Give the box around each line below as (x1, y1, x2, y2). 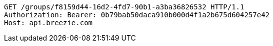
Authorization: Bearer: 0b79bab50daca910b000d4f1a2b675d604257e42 (4, 11, 270, 19)
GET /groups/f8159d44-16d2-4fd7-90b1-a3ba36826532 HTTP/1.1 (4, 3, 244, 11)
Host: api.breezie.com (4, 19, 93, 27)
